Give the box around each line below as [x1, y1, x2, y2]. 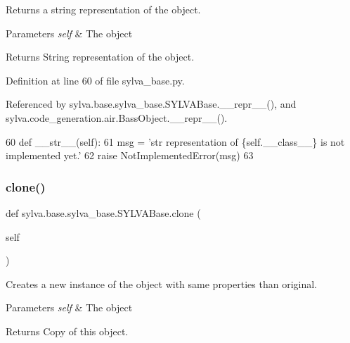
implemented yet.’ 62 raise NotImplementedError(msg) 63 [6, 148, 254, 163]
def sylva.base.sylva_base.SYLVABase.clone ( [6, 205, 201, 220]
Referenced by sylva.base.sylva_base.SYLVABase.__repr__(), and [6, 96, 297, 111]
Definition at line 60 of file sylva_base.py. [6, 73, 185, 87]
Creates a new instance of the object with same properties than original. [6, 276, 318, 291]
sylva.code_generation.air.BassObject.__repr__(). [6, 110, 228, 125]
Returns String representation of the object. [6, 49, 195, 64]
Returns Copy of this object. [6, 323, 129, 338]
